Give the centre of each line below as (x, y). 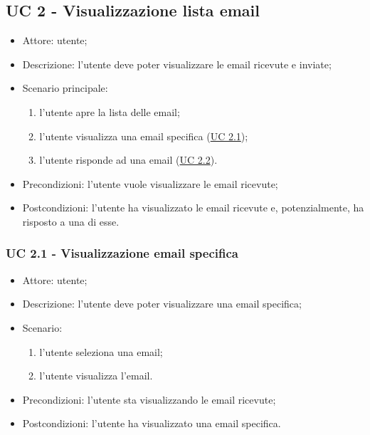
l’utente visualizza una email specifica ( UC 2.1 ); (144, 136)
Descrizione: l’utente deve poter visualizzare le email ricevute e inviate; (177, 64)
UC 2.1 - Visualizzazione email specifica (122, 253)
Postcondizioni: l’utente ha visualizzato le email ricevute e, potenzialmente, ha (193, 208)
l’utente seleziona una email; (101, 351)
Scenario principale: (65, 88)
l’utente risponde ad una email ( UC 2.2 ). (128, 160)
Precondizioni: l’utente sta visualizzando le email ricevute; (149, 399)
